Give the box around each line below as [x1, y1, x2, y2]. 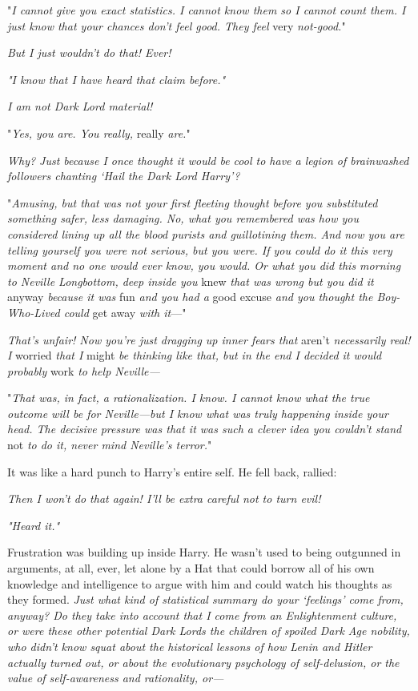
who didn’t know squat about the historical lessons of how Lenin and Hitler [7, 638, 372, 654]
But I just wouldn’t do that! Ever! [7, 44, 171, 61]
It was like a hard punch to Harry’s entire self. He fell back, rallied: [7, 463, 337, 480]
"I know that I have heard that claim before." [7, 70, 226, 87]
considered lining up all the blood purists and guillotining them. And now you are [7, 225, 404, 242]
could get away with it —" [63, 303, 187, 320]
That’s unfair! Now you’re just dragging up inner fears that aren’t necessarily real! [7, 331, 411, 348]
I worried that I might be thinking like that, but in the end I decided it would [7, 347, 382, 364]
